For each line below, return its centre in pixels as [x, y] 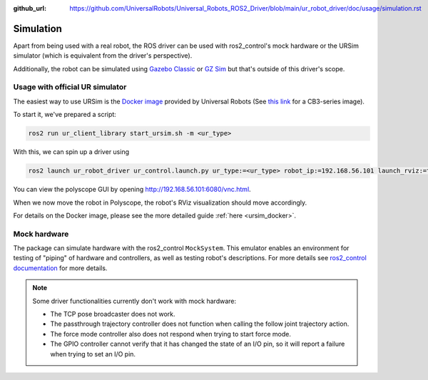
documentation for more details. [60, 268]
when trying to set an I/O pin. [93, 354]
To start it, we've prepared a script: [65, 115]
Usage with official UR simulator [70, 87]
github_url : [30, 8]
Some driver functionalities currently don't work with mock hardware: [134, 301]
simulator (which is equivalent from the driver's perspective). [103, 56]
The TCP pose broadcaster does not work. [113, 314]
